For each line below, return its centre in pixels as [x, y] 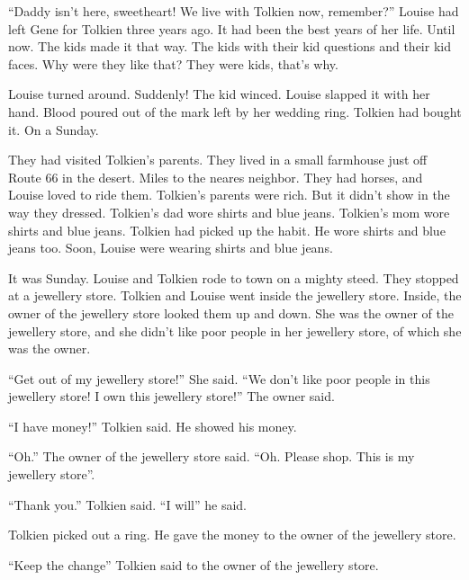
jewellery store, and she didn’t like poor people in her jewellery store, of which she [235, 330]
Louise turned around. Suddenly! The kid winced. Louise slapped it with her [219, 94]
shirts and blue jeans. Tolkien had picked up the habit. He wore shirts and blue [227, 230]
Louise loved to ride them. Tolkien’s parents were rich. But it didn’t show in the [229, 195]
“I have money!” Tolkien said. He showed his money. [153, 426]
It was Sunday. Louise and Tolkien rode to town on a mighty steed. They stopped [234, 277]
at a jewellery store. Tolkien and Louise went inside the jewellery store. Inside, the [235, 295]
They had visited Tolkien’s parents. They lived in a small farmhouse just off [218, 160]
